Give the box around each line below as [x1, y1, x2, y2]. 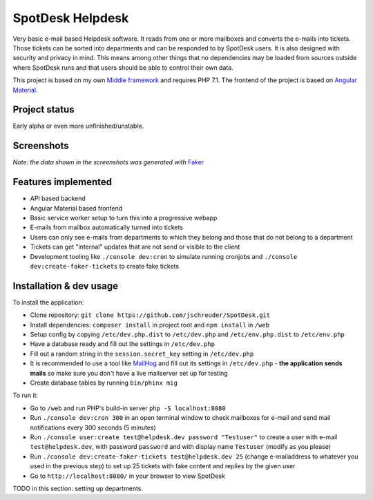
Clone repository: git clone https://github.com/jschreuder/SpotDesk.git [30, 311, 271, 319]
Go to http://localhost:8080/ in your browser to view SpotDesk [30, 472, 226, 480]
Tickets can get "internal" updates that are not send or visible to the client [30, 242, 240, 251]
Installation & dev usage [12, 280, 119, 291]
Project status [12, 104, 75, 115]
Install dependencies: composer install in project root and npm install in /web [30, 320, 269, 329]
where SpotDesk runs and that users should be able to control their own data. [12, 63, 234, 72]
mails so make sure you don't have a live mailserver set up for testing [30, 369, 228, 377]
